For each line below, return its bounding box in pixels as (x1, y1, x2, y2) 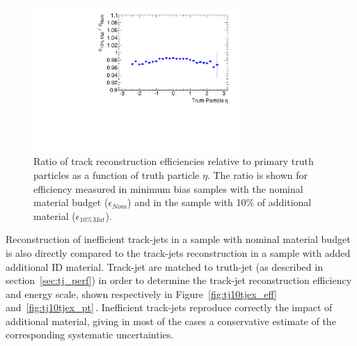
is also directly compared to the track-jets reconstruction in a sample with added (6, 245, 351, 260)
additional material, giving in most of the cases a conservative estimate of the (6, 313, 336, 328)
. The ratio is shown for (207, 167, 308, 182)
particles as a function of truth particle (33, 167, 200, 182)
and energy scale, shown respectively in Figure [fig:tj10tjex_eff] (6, 286, 277, 301)
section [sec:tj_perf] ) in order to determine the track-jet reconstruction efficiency (6, 273, 352, 288)
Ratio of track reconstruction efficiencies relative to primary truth (33, 154, 314, 168)
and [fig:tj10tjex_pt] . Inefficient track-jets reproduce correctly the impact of (6, 300, 333, 315)
